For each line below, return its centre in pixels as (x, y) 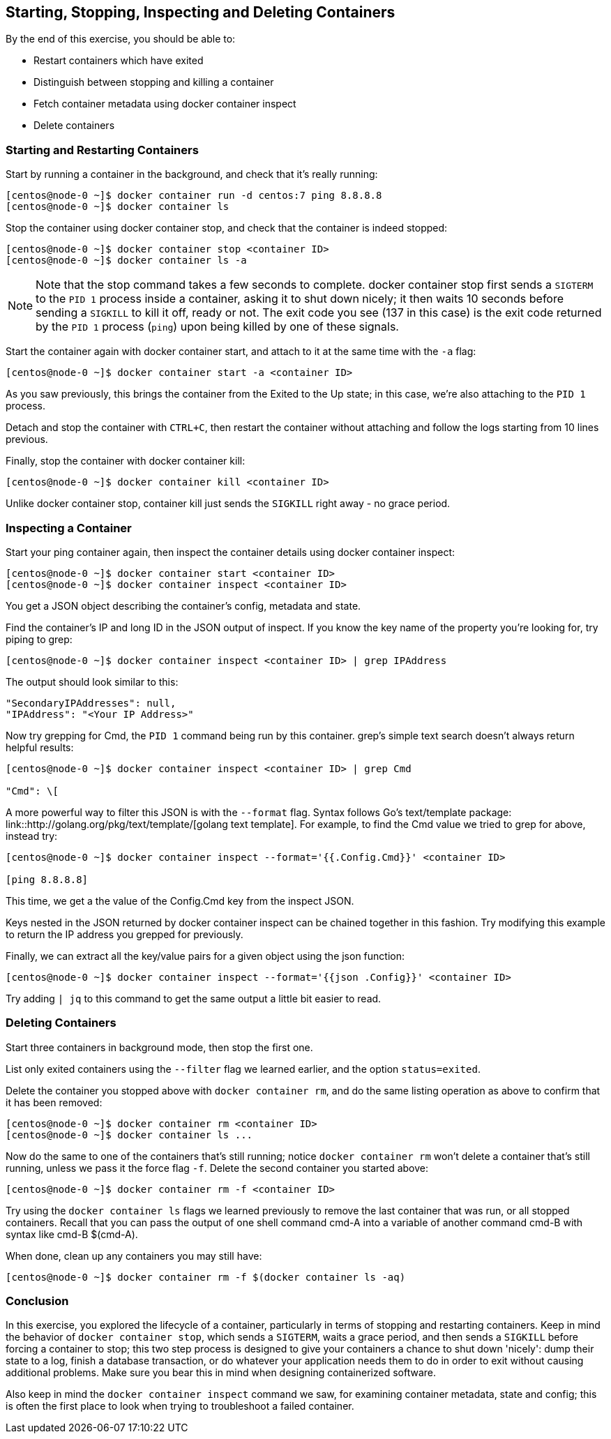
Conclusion (37, 1301)
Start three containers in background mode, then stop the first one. (159, 1047)
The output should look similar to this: (92, 681)
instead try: (32, 836)
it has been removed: (54, 1102)
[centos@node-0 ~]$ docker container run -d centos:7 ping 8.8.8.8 (194, 196)
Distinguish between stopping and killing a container (154, 82)
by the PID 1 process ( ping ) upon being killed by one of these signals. (217, 327)
